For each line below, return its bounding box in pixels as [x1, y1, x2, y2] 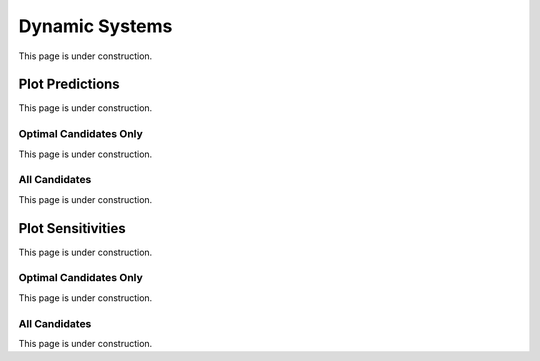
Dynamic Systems [18, 15, 173, 37]
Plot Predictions [18, 76, 120, 93]
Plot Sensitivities [18, 220, 126, 237]
